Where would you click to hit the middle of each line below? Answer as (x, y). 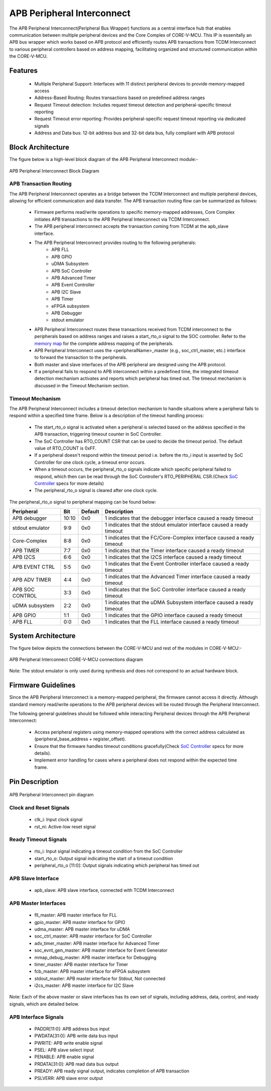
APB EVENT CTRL (34, 567)
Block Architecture (39, 148)
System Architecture (42, 636)
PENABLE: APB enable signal (64, 1057)
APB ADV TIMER (32, 580)
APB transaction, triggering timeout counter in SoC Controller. (98, 434)
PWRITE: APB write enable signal (69, 1043)
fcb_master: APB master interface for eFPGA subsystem (92, 971)
